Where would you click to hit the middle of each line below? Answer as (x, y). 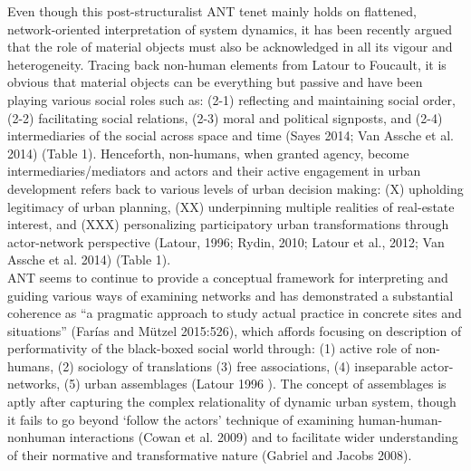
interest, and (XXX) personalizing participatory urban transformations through (228, 224)
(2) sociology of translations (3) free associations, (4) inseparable (237, 365)
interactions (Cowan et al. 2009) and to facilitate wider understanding (264, 437)
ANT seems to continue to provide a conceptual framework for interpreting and (228, 277)
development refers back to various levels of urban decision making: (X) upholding (235, 188)
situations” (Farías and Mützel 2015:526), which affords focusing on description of (235, 330)
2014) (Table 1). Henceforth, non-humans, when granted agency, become (208, 153)
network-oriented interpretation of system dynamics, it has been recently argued (230, 29)
